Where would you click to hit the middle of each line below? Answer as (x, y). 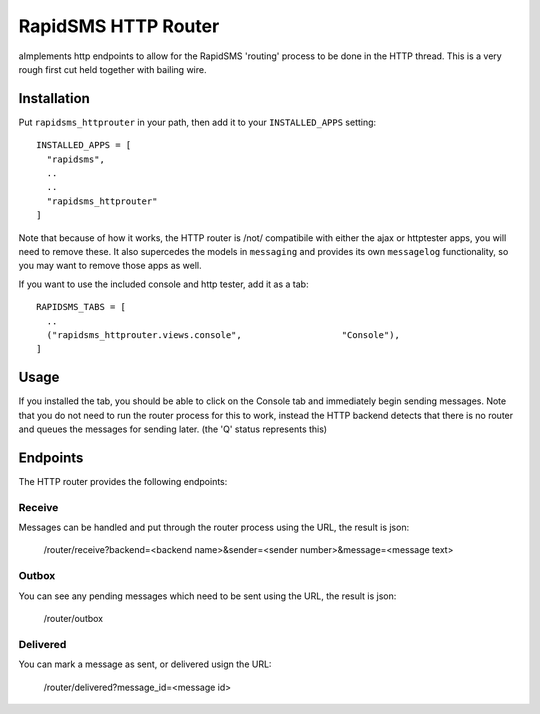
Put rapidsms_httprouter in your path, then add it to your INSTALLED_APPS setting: (197, 122)
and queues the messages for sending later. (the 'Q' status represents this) (173, 429)
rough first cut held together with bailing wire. (112, 69)
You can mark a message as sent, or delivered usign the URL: (145, 664)
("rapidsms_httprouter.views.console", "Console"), (223, 334)
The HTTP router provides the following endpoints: (123, 481)
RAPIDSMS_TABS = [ (81, 307)
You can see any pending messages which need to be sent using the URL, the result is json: (207, 596)
